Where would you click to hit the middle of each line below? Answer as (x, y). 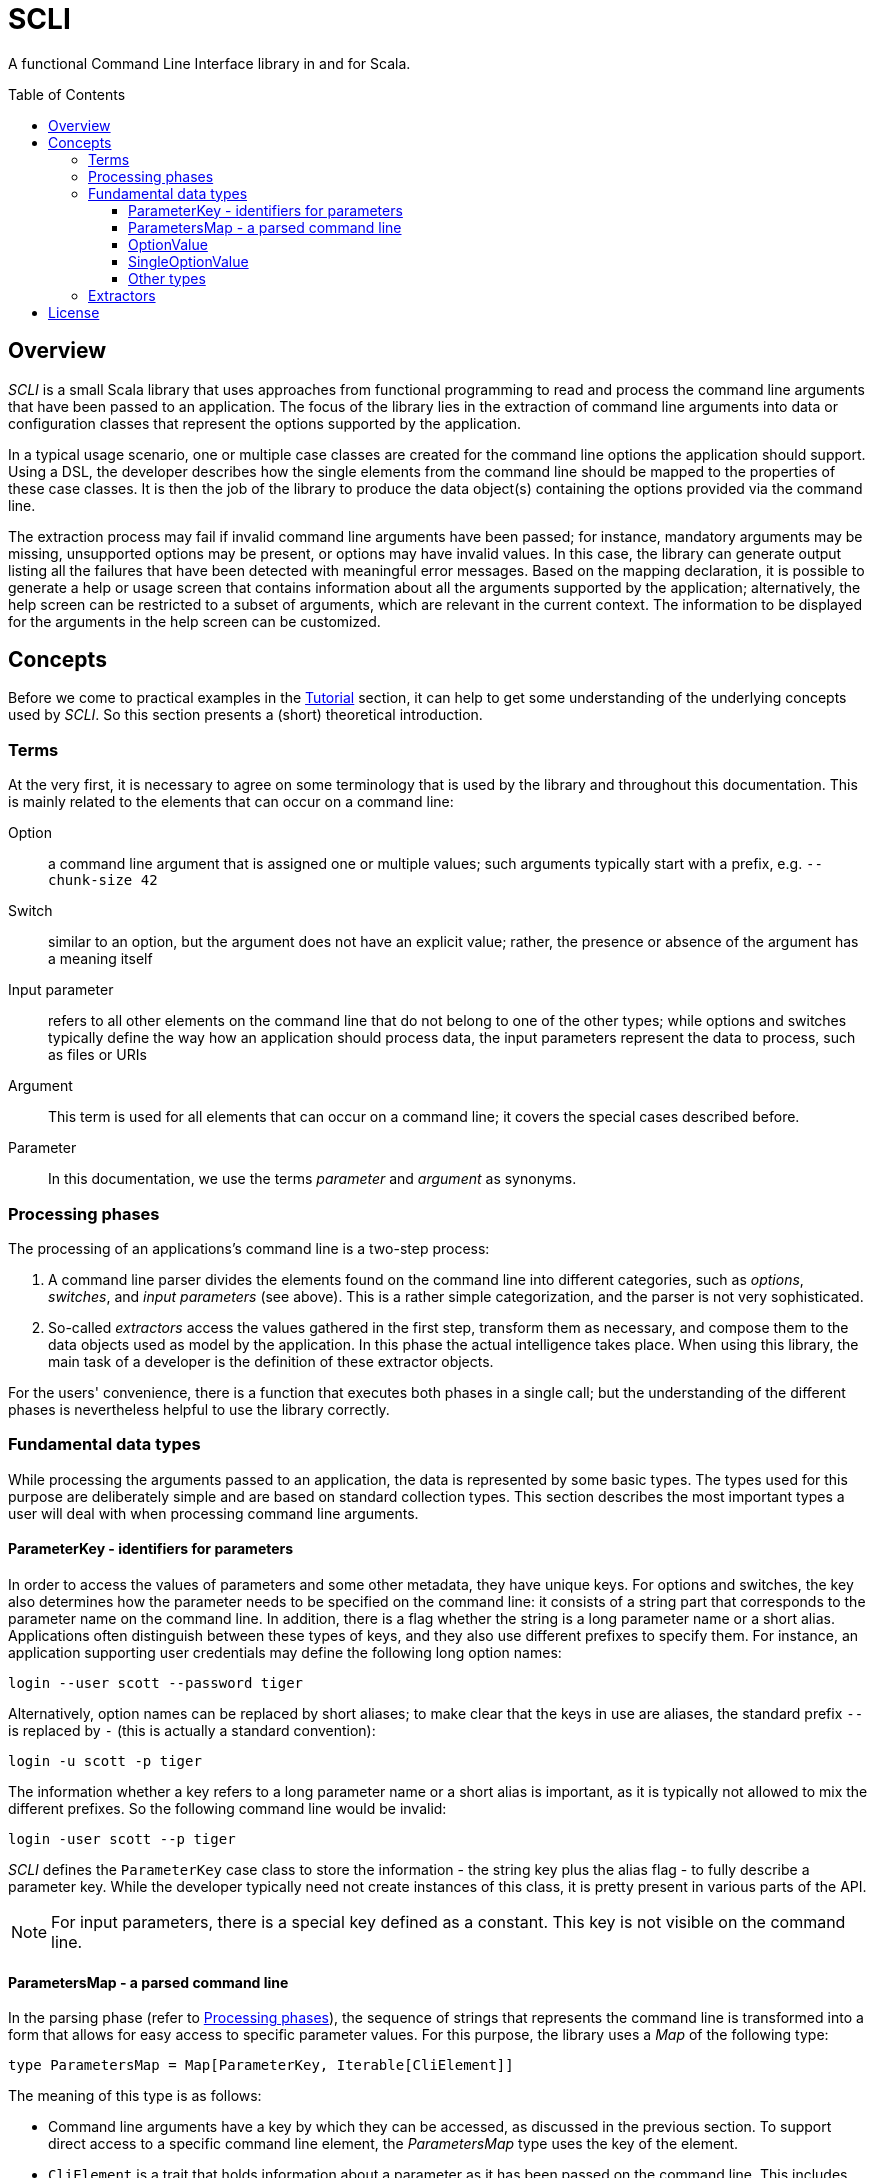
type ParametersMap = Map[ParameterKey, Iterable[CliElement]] (261, 2065)
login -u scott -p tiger (105, 1760)
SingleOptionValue (188, 261)
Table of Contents (67, 94)
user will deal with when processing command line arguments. (213, 1513)
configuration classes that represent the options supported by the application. (265, 423)
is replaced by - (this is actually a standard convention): (192, 1730)
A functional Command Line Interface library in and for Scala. (209, 63)
